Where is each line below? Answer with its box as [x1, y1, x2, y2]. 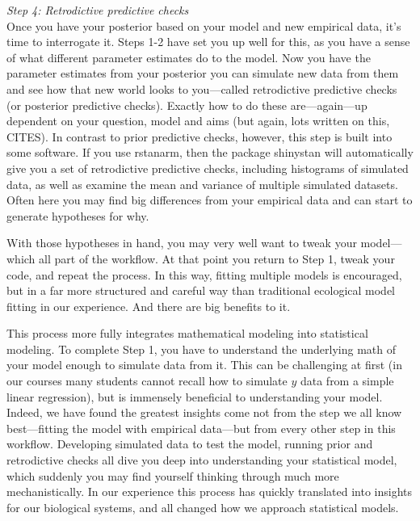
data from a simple [300, 372, 394, 389]
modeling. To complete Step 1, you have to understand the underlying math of [6, 340, 397, 357]
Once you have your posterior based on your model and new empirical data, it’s [6, 17, 401, 34]
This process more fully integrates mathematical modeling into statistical [6, 325, 368, 342]
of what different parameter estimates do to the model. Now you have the [6, 48, 371, 65]
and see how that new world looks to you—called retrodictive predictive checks [6, 80, 397, 97]
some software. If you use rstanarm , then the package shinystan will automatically [6, 144, 414, 161]
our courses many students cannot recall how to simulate [6, 372, 288, 389]
